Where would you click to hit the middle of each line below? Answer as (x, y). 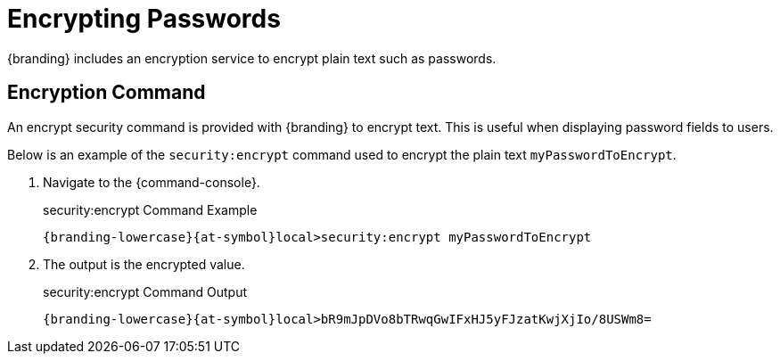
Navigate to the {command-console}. (152, 182)
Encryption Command (107, 93)
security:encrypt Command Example (150, 209)
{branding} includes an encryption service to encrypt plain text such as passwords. (252, 58)
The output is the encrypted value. (144, 264)
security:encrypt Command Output (145, 291)
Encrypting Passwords (144, 19)
